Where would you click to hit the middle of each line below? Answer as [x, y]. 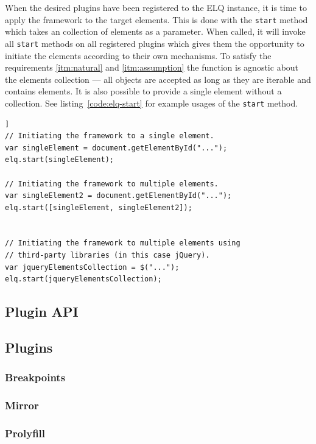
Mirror [22, 405]
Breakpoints [35, 377]
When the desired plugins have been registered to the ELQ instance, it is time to [156, 7]
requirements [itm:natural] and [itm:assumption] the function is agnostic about [152, 67]
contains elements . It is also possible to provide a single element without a [143, 91]
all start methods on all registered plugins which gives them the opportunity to [155, 43]
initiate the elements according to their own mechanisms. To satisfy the [138, 55]
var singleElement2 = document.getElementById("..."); [118, 196]
